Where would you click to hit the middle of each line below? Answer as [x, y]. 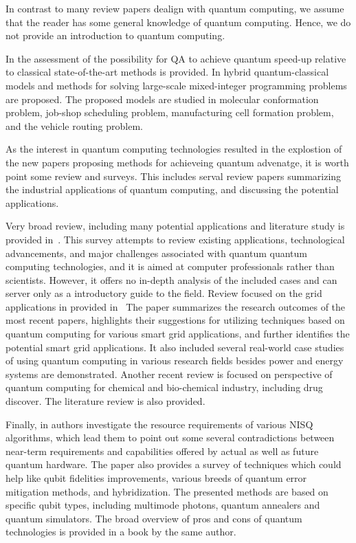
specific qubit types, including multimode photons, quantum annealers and [163, 505]
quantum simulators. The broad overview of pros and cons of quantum [154, 518]
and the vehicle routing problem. [74, 125]
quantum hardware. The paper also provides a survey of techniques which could [174, 464]
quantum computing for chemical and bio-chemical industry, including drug [164, 387]
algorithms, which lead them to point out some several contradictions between [170, 437]
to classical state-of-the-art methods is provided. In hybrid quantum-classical [167, 72]
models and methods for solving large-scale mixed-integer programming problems [176, 85]
